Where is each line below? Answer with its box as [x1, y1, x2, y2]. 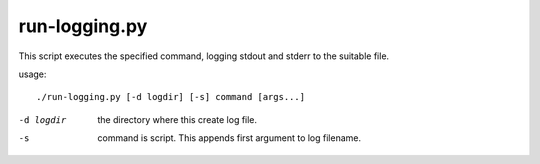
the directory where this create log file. [97, 113, 258, 125]
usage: [18, 68, 47, 80]
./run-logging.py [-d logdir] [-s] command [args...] [36, 91, 305, 103]
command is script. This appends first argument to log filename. [97, 132, 362, 144]
